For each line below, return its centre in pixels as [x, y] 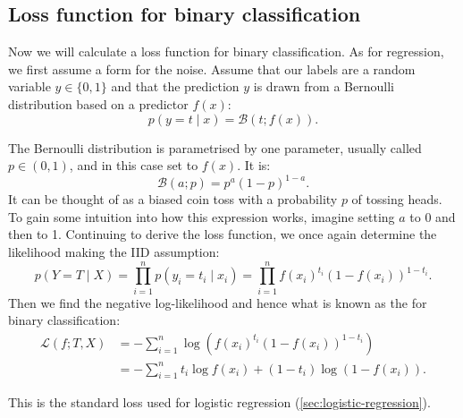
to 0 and [433, 216]
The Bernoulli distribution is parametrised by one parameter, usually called [215, 147]
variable [29, 86]
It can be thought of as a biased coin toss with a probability [173, 199]
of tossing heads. [397, 199]
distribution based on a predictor [98, 103]
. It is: [254, 165]
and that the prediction [175, 86]
